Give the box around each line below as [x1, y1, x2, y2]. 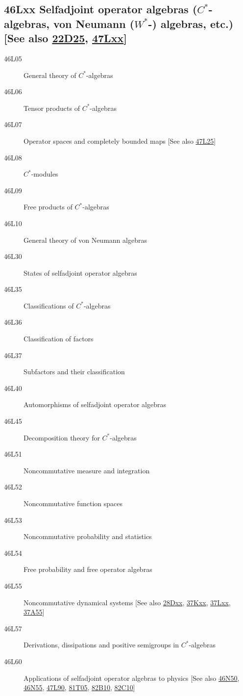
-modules [31, 169, 58, 179]
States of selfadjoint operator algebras [24, 267, 137, 278]
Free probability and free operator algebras [24, 564, 152, 574]
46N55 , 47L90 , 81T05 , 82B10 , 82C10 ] [24, 682, 135, 693]
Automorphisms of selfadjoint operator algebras [24, 399, 166, 410]
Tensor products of [24, 103, 80, 113]
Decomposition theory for [24, 432, 100, 442]
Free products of [24, 202, 73, 212]
